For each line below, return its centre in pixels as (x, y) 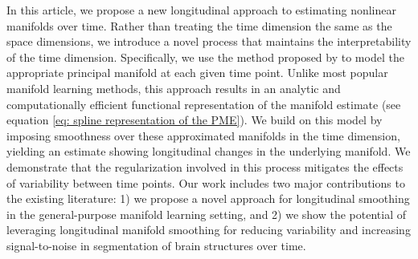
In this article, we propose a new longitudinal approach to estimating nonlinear (201, 10)
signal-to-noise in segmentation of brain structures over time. (156, 245)
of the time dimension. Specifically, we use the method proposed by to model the (205, 57)
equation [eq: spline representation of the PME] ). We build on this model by (195, 120)
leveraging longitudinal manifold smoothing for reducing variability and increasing (209, 230)
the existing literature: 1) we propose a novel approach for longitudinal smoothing (208, 198)
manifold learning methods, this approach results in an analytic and (174, 88)
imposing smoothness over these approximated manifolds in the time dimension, (203, 135)
